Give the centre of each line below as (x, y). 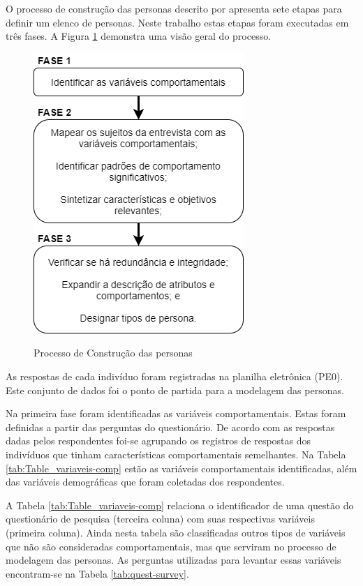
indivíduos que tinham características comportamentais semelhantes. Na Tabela (176, 454)
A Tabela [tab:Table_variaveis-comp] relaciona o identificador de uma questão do (180, 505)
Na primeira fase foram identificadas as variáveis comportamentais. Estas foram (176, 413)
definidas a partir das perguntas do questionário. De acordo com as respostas (170, 427)
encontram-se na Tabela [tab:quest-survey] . (97, 573)
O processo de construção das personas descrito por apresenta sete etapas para (174, 8)
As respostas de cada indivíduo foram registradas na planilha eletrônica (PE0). (175, 376)
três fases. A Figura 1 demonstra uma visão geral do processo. (139, 36)
